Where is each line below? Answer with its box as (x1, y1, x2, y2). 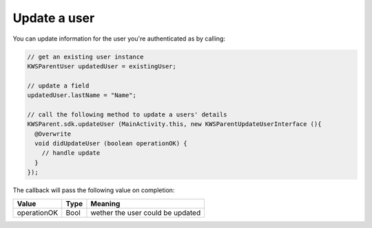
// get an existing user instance (27, 52, 144, 61)
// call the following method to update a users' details (27, 110, 227, 118)
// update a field (27, 81, 90, 90)
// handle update (41, 149, 101, 157)
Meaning (90, 198, 121, 208)
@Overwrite (34, 129, 72, 138)
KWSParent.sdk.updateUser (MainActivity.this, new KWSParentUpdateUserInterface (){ (27, 121, 322, 128)
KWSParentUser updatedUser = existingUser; (27, 62, 177, 70)
